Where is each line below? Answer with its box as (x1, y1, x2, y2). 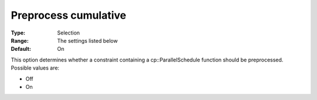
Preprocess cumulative (11, 9, 126, 22)
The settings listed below (57, 37, 118, 44)
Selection (57, 29, 80, 36)
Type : (11, 29, 26, 36)
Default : (11, 46, 32, 53)
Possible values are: (11, 64, 60, 71)
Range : (11, 37, 29, 44)
